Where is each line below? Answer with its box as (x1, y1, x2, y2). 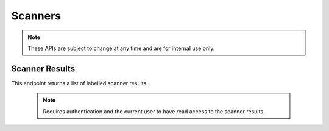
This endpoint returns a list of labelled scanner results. (11, 79, 149, 87)
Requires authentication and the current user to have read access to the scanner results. (43, 107, 265, 115)
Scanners (11, 9, 61, 23)
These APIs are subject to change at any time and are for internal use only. (27, 44, 215, 52)
